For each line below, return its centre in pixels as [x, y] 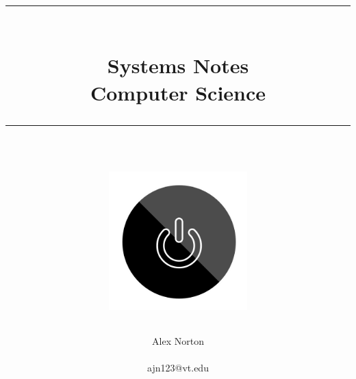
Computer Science [178, 92]
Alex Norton [178, 340]
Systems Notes [178, 65]
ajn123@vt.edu [178, 367]
